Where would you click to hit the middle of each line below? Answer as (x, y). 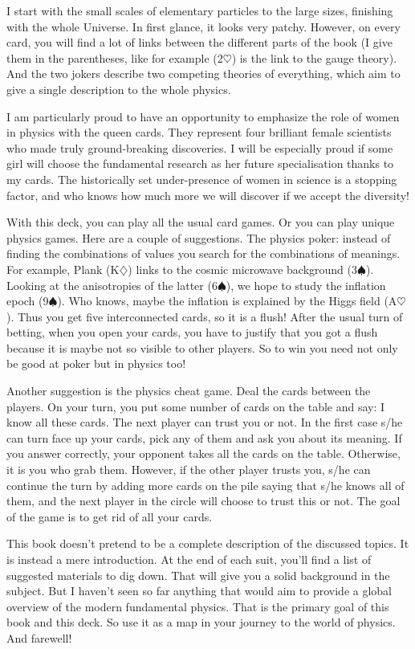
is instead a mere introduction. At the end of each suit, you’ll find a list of (189, 559)
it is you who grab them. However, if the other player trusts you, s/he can (189, 469)
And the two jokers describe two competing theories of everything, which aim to (203, 73)
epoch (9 (28, 301)
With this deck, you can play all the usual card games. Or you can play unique (201, 222)
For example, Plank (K (63, 269)
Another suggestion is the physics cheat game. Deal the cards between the (189, 391)
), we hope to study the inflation (306, 285)
